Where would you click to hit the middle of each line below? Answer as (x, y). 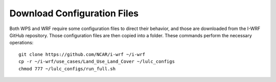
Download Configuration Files (74, 13)
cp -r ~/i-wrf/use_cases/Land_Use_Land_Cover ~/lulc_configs (97, 62)
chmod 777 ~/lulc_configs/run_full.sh (67, 69)
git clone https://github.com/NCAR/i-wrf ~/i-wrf (82, 54)
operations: (21, 43)
